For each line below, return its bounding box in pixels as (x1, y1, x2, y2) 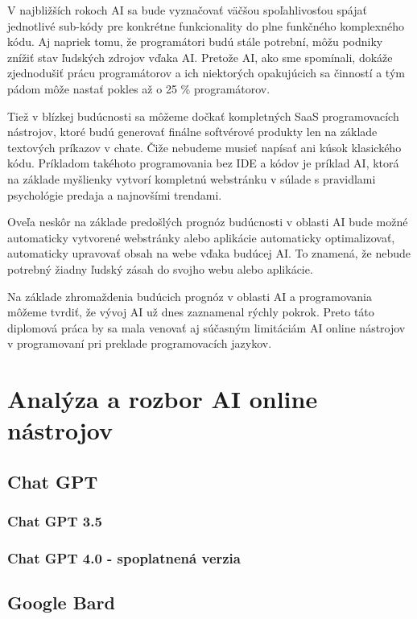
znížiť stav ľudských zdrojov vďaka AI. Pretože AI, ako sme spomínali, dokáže (7, 48, 393, 65)
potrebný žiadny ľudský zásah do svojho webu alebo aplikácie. (7, 260, 313, 277)
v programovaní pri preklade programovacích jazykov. (7, 335, 272, 352)
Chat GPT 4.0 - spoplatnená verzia (7, 547, 241, 567)
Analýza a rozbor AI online (7, 382, 318, 415)
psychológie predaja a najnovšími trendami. (7, 186, 222, 203)
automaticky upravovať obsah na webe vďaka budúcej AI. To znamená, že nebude (7, 245, 411, 262)
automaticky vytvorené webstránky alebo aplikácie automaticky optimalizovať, (7, 229, 395, 246)
